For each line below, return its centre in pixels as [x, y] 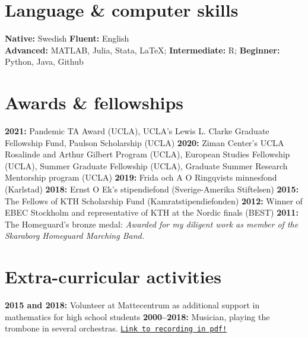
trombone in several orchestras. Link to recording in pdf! [116, 328]
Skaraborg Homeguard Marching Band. [74, 236]
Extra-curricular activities [113, 277]
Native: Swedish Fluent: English [67, 38]
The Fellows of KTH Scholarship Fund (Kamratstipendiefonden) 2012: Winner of [154, 200]
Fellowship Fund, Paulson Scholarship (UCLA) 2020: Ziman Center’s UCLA [145, 142]
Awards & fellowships [94, 102]
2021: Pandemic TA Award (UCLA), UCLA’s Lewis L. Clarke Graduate [137, 131]
